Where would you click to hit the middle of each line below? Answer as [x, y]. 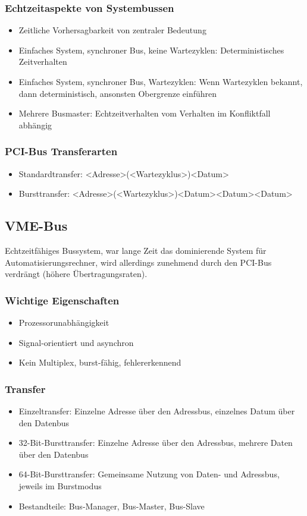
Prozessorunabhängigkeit [64, 322]
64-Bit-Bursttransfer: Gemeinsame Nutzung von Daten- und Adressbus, [149, 474]
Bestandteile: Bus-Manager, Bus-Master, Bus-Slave [112, 506]
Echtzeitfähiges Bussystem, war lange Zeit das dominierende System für [136, 250]
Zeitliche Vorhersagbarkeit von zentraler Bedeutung [112, 30]
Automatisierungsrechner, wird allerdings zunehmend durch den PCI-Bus [138, 262]
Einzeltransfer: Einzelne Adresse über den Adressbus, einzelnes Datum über [157, 410]
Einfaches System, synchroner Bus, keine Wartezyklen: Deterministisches [151, 50]
